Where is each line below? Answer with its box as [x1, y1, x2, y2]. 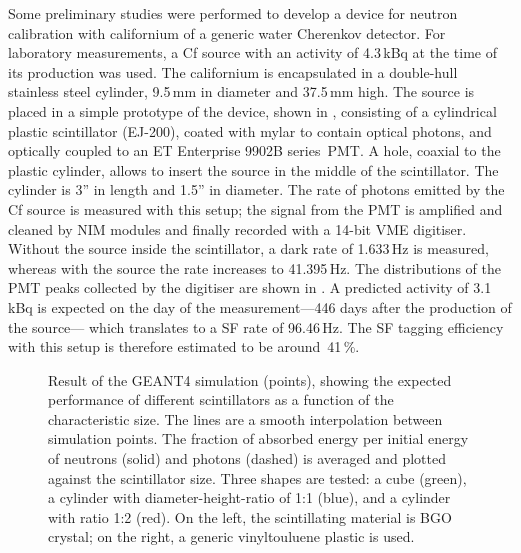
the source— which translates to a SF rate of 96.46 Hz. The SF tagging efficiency [8, 316, 504, 337]
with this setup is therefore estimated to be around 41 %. [8, 336, 360, 357]
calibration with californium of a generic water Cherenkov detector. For [8, 22, 446, 43]
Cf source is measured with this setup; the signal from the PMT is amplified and [8, 198, 503, 219]
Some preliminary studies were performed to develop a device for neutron [8, 3, 458, 23]
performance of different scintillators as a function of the [48, 389, 394, 410]
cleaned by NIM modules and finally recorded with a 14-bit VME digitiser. [8, 218, 467, 239]
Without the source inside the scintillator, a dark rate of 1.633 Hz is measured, [8, 238, 489, 259]
